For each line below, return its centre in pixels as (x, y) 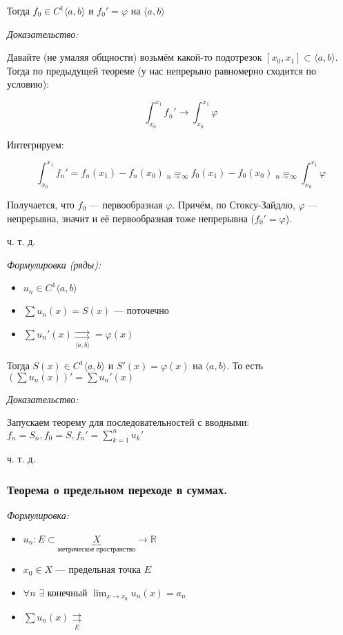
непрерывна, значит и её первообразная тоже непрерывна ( (131, 218)
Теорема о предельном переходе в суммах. (117, 489)
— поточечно (141, 310)
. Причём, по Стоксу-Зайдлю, (234, 204)
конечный (67, 592)
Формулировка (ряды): (54, 264)
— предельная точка (98, 569)
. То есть (245, 365)
